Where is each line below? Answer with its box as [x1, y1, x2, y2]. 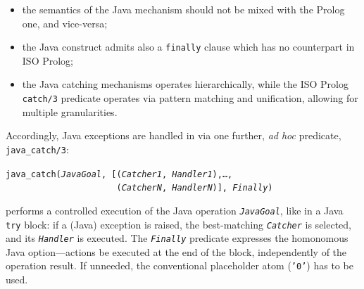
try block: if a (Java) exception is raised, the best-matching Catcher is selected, [6, 217, 352, 231]
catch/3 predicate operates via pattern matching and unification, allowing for [22, 91, 358, 105]
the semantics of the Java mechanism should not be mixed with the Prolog [22, 2, 345, 16]
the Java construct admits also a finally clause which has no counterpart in [22, 39, 355, 54]
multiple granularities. [22, 104, 118, 119]
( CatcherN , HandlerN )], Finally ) [116, 183, 273, 193]
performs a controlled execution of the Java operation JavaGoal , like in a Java [6, 203, 344, 217]
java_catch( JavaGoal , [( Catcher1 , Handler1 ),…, [6, 169, 233, 179]
